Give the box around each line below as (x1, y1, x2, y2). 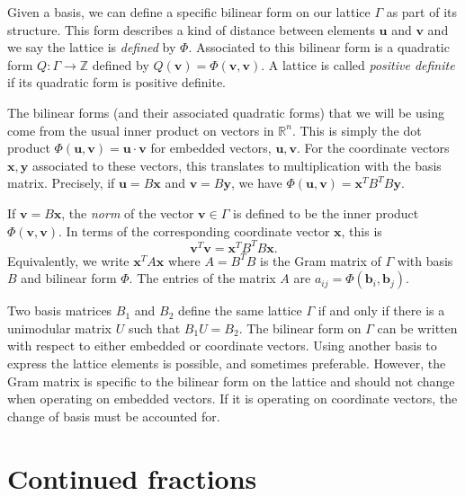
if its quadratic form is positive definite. (7, 73, 226, 92)
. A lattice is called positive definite (261, 55, 455, 74)
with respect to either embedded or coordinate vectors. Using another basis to (7, 336, 437, 355)
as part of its (386, 3, 458, 21)
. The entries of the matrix (129, 269, 276, 288)
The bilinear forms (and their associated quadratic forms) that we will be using (7, 102, 444, 121)
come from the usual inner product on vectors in (7, 120, 274, 139)
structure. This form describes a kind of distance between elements (7, 20, 375, 39)
